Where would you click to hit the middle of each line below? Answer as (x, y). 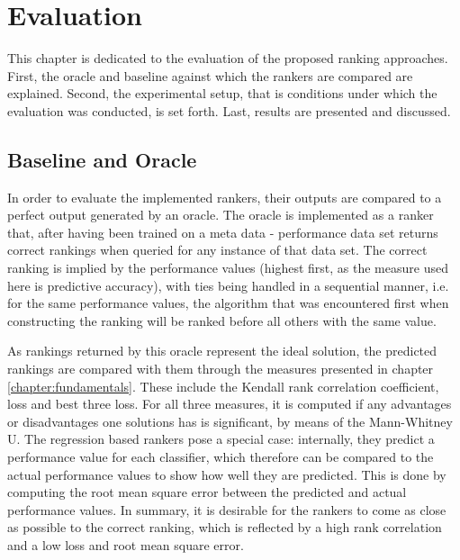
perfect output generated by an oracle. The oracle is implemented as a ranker (221, 215)
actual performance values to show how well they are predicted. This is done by (227, 474)
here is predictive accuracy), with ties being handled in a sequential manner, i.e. (228, 285)
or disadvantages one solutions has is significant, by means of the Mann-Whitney (230, 421)
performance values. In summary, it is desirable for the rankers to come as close (227, 509)
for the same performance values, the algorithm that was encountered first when (228, 303)
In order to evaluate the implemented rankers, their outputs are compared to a (225, 197)
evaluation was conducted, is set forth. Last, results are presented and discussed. (229, 110)
